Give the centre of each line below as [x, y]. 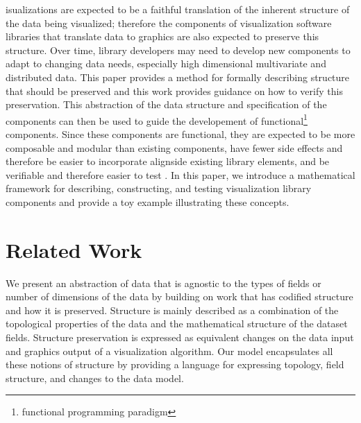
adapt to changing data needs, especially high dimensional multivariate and [166, 63]
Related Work [74, 249]
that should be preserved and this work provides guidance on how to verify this [174, 90]
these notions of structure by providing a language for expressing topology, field [175, 364]
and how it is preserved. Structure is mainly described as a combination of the [172, 310]
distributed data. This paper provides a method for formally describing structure [178, 77]
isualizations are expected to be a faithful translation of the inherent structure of [178, 9]
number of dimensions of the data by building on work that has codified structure [179, 296]
